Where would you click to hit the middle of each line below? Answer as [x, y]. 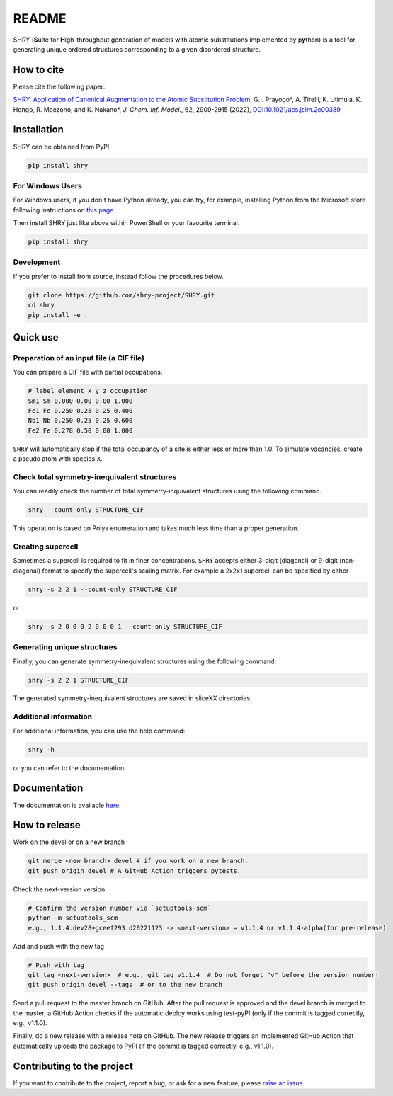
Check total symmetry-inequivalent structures [95, 476]
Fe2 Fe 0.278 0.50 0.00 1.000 [80, 430]
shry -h [41, 749]
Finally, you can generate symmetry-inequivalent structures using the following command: [145, 661]
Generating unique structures [65, 647]
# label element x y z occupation [88, 391]
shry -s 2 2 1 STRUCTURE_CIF [79, 680]
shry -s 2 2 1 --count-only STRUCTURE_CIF [103, 589]
